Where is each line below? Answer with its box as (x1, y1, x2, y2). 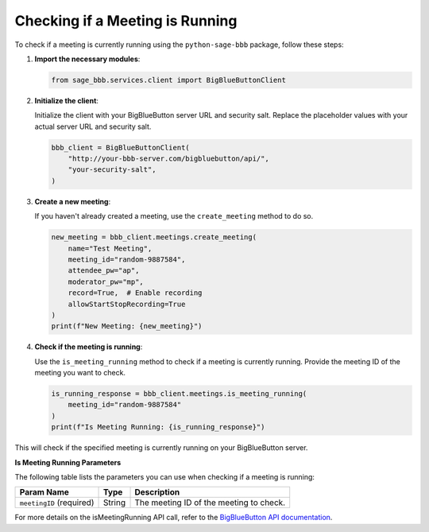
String (102, 497, 126, 508)
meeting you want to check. (34, 368, 126, 378)
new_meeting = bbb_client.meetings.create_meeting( (51, 233, 257, 242)
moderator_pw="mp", (68, 277, 145, 286)
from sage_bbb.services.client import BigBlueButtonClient (51, 76, 286, 84)
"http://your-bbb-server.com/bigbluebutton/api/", (68, 154, 269, 163)
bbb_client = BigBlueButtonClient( (51, 143, 190, 152)
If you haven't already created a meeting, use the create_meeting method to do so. (34, 212, 314, 221)
